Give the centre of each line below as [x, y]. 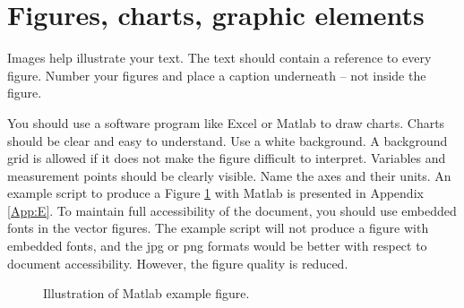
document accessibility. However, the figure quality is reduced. [178, 263]
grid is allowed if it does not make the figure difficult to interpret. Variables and [227, 158]
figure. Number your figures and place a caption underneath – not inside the [217, 75]
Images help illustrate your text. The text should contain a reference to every [219, 58]
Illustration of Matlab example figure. [146, 293]
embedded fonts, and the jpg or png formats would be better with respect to [217, 246]
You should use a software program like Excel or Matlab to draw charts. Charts [226, 122]
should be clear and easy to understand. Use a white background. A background [228, 140]
